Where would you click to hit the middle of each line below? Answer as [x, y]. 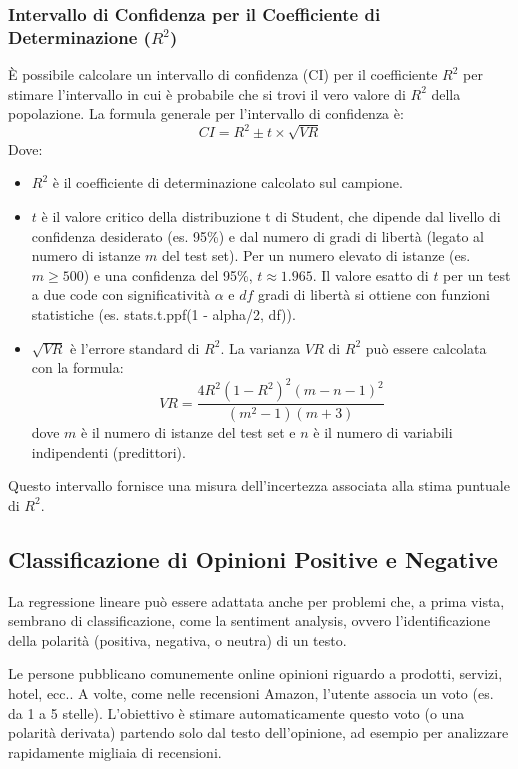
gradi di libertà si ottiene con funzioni [373, 294]
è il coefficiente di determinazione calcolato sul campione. [227, 182]
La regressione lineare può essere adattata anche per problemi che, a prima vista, [256, 600]
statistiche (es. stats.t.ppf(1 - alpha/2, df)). [163, 313]
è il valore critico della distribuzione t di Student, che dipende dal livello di [271, 216]
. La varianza [260, 347]
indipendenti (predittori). [108, 451]
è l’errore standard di [135, 347]
